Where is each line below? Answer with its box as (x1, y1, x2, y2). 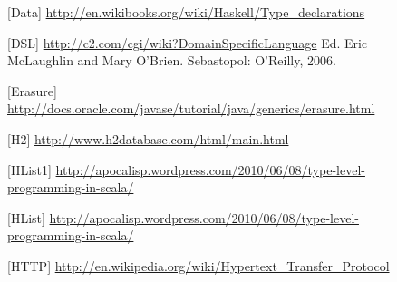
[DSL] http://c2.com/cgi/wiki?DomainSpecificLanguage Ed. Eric (7, 33, 368, 52)
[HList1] (7, 160, 52, 179)
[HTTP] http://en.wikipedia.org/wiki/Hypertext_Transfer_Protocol (7, 256, 390, 275)
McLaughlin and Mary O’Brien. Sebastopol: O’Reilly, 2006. (7, 51, 336, 70)
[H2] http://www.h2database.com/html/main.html (7, 129, 289, 148)
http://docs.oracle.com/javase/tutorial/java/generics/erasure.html (7, 99, 375, 118)
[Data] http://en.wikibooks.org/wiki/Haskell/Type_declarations (7, 3, 365, 21)
